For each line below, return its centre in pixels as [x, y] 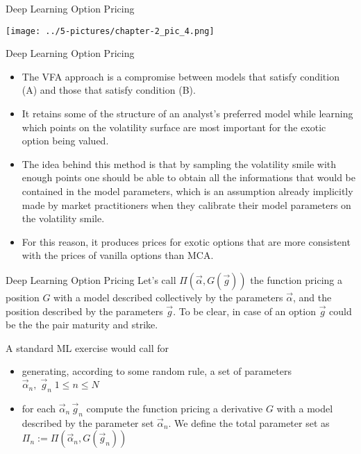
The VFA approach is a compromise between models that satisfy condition [180, 76]
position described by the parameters [84, 311]
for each [39, 408]
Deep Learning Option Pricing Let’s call [91, 279]
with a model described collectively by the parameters [168, 297]
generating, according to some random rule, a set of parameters [157, 371]
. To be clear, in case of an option [244, 311]
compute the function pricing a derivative [175, 408]
